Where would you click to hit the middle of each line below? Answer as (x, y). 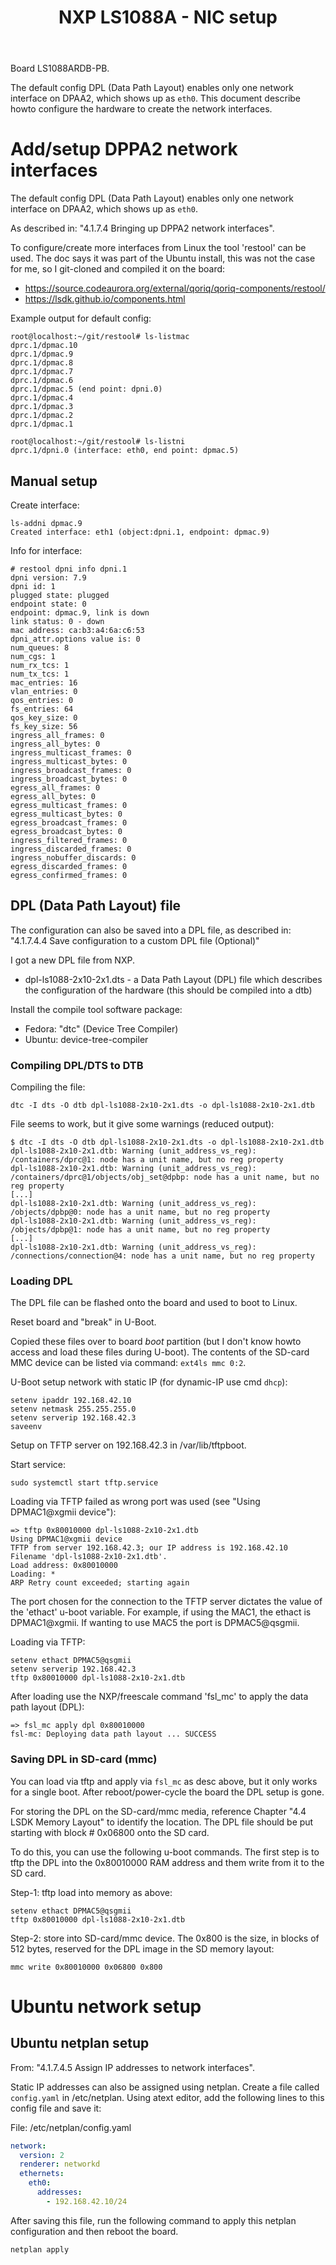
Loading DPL (41, 1281)
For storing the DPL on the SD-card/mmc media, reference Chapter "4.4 (158, 1811)
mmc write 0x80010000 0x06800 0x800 (86, 1967)
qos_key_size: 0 (44, 717)
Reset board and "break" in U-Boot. (83, 1322)
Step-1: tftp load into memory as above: (91, 1892)
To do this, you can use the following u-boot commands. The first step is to (165, 1852)
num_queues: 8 (40, 647)
